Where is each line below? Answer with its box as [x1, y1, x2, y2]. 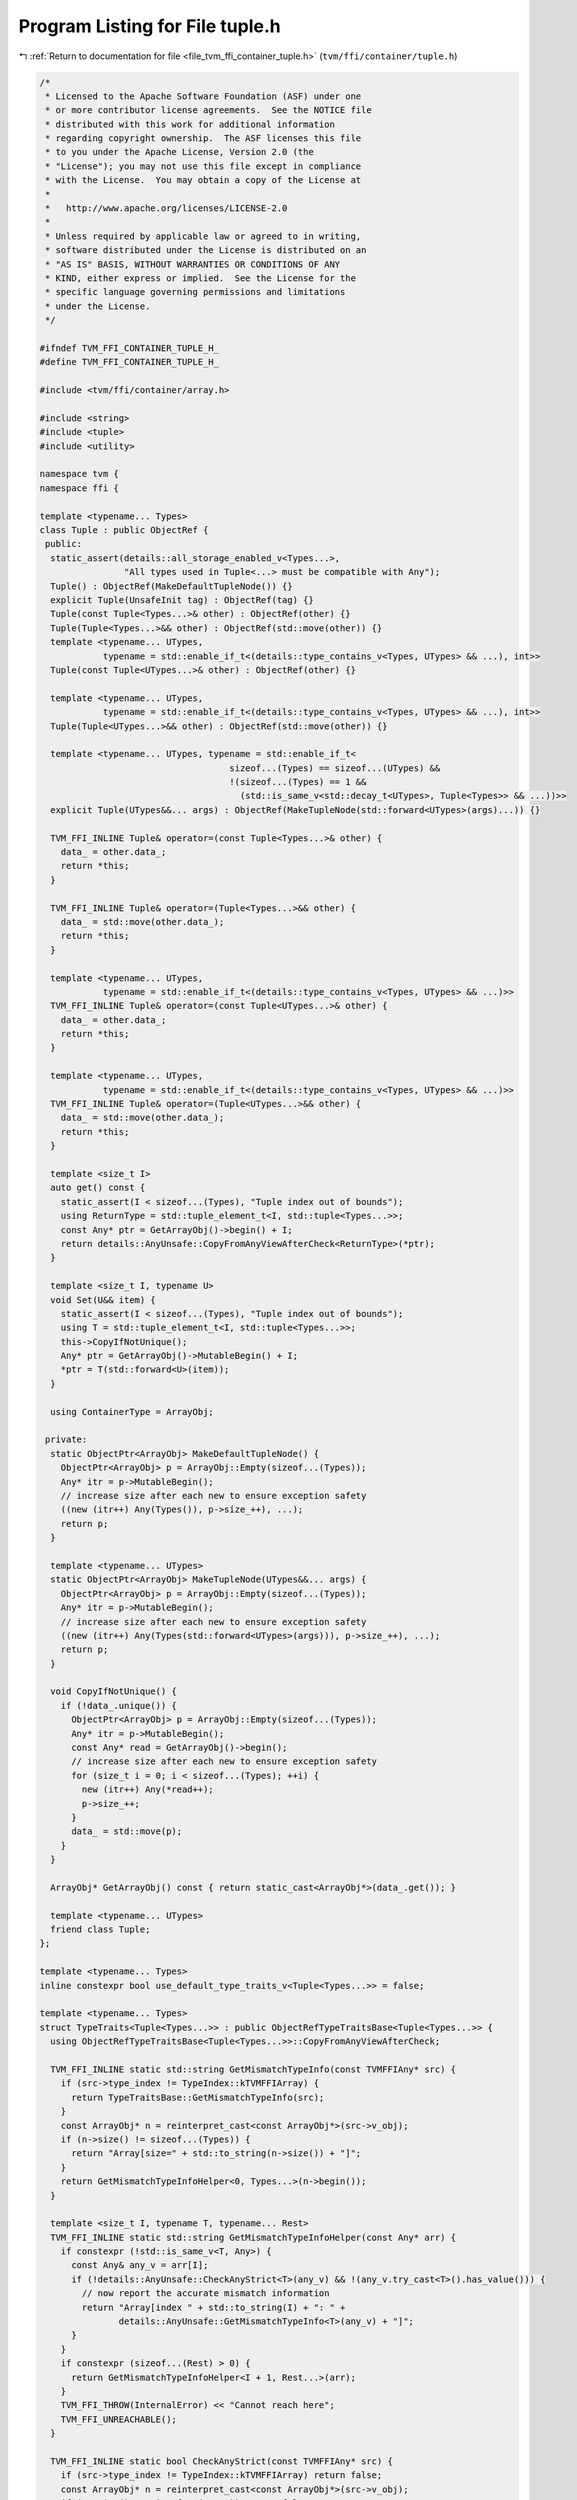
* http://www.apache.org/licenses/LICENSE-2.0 [45, 203, 288, 214]
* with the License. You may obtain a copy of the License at [45, 175, 362, 186]
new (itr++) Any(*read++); [81, 1784, 214, 1795]
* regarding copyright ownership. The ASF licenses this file [45, 133, 362, 144]
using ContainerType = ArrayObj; [50, 1406, 214, 1417]
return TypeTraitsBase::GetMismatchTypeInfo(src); [71, 2091, 325, 2103]
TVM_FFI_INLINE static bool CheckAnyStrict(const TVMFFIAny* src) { [50, 2455, 394, 2467]
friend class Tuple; [50, 1924, 151, 1935]
